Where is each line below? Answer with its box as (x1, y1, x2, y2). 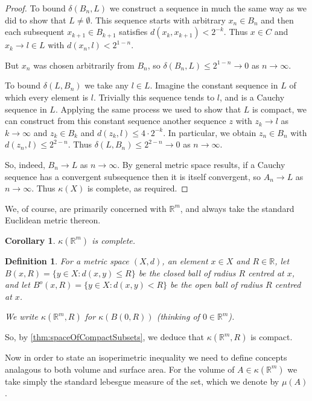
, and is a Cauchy (220, 90, 285, 103)
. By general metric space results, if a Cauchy (117, 158, 285, 170)
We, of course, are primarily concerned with (5, 202, 167, 214)
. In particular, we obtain (163, 126, 256, 138)
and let (5, 278, 30, 291)
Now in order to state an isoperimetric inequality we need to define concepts (5, 351, 287, 364)
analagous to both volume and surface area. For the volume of (5, 362, 235, 375)
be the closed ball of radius (138, 266, 236, 279)
